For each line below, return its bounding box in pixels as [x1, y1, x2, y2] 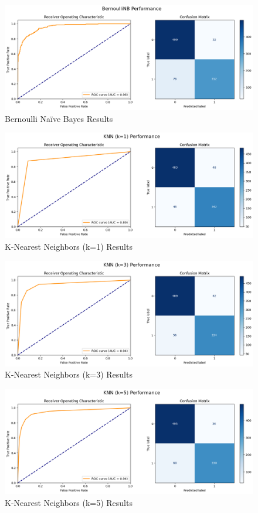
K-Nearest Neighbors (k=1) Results [5, 240, 133, 252]
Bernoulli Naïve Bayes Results [5, 112, 113, 124]
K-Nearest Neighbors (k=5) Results [5, 496, 133, 508]
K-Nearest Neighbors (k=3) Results [5, 368, 133, 380]
